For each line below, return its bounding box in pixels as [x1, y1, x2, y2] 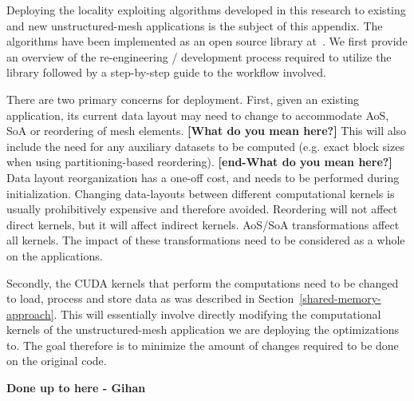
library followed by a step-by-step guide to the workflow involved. [6, 64, 326, 81]
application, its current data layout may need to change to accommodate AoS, [6, 106, 389, 123]
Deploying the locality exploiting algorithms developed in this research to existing [6, 2, 406, 18]
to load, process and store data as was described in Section [6, 290, 294, 307]
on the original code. [6, 352, 107, 369]
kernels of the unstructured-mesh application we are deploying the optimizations [6, 321, 400, 338]
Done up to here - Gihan [6, 379, 146, 396]
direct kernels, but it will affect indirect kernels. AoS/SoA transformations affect [6, 216, 400, 232]
